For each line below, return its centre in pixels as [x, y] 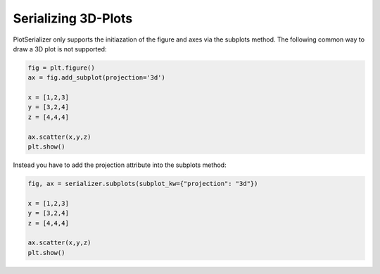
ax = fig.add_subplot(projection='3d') [96, 78]
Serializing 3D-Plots [73, 18]
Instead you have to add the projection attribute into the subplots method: [120, 165]
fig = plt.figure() [61, 68]
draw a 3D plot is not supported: [60, 49]
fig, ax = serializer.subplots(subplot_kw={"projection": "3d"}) [143, 184]
